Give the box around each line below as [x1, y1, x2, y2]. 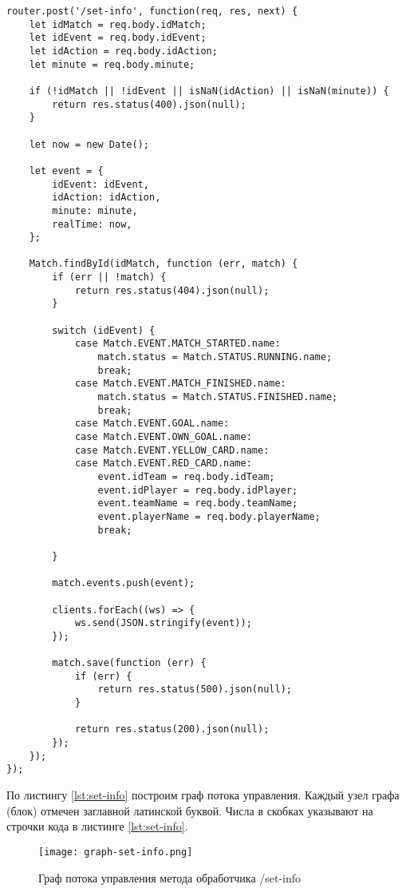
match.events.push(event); [52, 577, 195, 589]
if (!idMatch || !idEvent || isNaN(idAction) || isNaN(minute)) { [29, 85, 389, 97]
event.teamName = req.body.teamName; [97, 498, 298, 509]
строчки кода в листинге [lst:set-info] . [6, 818, 188, 835]
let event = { [29, 165, 104, 176]
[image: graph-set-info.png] [38, 846, 193, 858]
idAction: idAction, [52, 192, 161, 204]
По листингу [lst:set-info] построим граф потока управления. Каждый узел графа [6, 787, 400, 803]
